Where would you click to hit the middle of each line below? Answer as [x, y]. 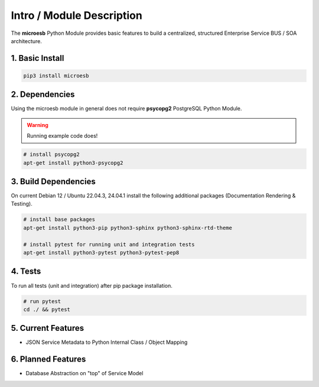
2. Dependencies [43, 95]
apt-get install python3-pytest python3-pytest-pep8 [101, 253]
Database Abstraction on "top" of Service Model [84, 373]
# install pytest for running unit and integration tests [109, 244]
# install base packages [59, 219]
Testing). [22, 204]
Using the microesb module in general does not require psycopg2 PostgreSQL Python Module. [126, 109]
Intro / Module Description [77, 15]
